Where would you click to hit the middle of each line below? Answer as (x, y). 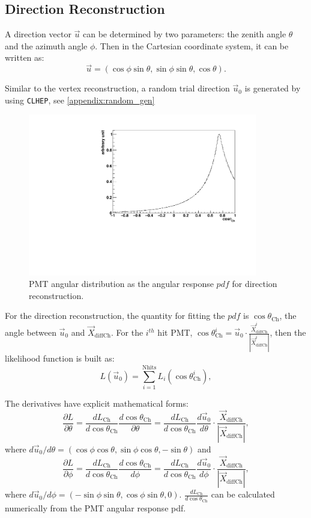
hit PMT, (175, 332)
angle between (31, 332)
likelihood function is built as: (60, 358)
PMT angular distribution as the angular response (121, 284)
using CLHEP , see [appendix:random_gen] (80, 100)
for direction (255, 284)
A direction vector (38, 34)
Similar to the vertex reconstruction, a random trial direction (117, 88)
